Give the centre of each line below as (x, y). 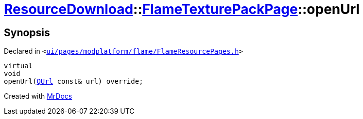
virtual (18, 66)
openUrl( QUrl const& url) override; (74, 82)
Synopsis (27, 32)
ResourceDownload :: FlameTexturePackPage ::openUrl (182, 9)
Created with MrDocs (38, 96)
